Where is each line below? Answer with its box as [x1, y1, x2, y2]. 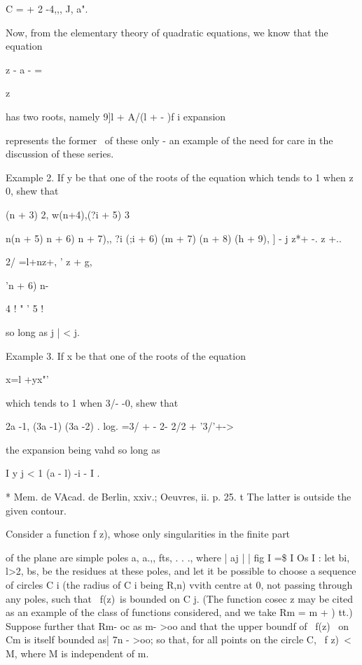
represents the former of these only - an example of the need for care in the [6, 132, 333, 147]
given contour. [6, 503, 67, 517]
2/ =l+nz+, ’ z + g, [6, 254, 92, 269]
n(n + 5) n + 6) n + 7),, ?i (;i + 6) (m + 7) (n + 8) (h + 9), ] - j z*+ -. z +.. [6, 230, 342, 245]
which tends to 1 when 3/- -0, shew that [6, 395, 179, 409]
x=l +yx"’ [6, 372, 49, 386]
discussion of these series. [6, 146, 114, 161]
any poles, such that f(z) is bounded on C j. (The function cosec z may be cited [6, 591, 354, 605]
